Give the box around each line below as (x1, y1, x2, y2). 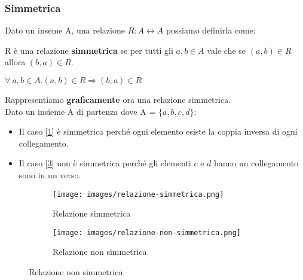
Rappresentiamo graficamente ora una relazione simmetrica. (5, 93, 231, 105)
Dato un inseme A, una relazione (5, 24, 125, 36)
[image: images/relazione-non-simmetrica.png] (53, 228, 241, 237)
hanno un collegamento (213, 157, 299, 169)
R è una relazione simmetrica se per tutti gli (5, 44, 173, 56)
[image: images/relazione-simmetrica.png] (53, 190, 224, 199)
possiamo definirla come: (166, 24, 256, 36)
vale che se (207, 44, 246, 56)
